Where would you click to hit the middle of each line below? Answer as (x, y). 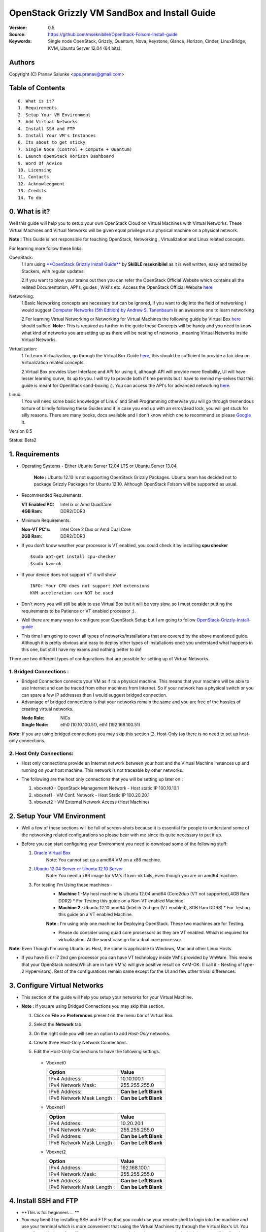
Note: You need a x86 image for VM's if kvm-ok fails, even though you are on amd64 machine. (142, 876)
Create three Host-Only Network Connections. (81, 1043)
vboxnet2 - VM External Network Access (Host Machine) (92, 802)
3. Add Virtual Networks (48, 122)
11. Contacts (33, 177)
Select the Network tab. (58, 1025)
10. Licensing (35, 170)
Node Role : (33, 718)
